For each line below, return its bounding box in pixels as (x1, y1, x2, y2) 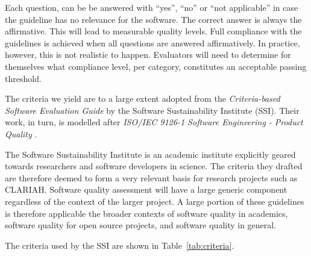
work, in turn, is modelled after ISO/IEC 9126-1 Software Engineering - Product (5, 116, 303, 128)
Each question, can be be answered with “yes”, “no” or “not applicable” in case (5, 1, 298, 13)
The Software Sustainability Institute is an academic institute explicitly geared (5, 148, 296, 160)
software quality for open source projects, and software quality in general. (5, 219, 277, 231)
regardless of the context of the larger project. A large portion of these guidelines (5, 195, 304, 207)
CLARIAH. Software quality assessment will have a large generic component (5, 183, 287, 196)
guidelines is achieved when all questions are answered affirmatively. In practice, (5, 36, 300, 49)
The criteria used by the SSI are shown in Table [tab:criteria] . (5, 239, 234, 251)
